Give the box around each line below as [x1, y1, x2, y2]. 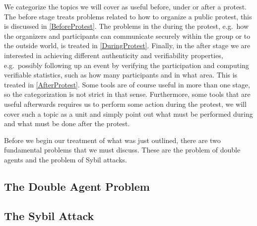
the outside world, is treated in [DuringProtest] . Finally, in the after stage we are [4, 40, 251, 51]
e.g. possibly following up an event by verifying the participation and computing [4, 60, 249, 70]
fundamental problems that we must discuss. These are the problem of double [4, 145, 241, 155]
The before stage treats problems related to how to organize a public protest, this [4, 11, 252, 21]
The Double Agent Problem [4, 178, 150, 194]
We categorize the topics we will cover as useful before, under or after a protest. [4, 1, 247, 11]
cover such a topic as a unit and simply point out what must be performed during [4, 108, 253, 119]
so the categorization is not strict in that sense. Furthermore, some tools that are [4, 89, 251, 99]
